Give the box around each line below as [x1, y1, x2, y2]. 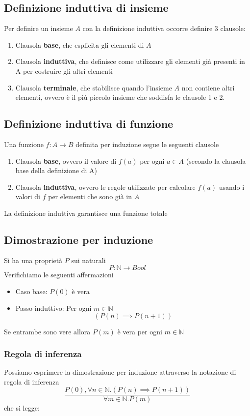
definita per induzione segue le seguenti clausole [75, 139, 219, 149]
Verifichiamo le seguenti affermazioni [4, 269, 114, 280]
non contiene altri [181, 82, 235, 92]
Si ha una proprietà [4, 255, 63, 265]
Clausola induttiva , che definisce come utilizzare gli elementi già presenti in [15, 56, 245, 66]
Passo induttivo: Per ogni [15, 302, 92, 313]
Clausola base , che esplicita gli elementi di [15, 39, 144, 50]
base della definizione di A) [15, 165, 97, 176]
